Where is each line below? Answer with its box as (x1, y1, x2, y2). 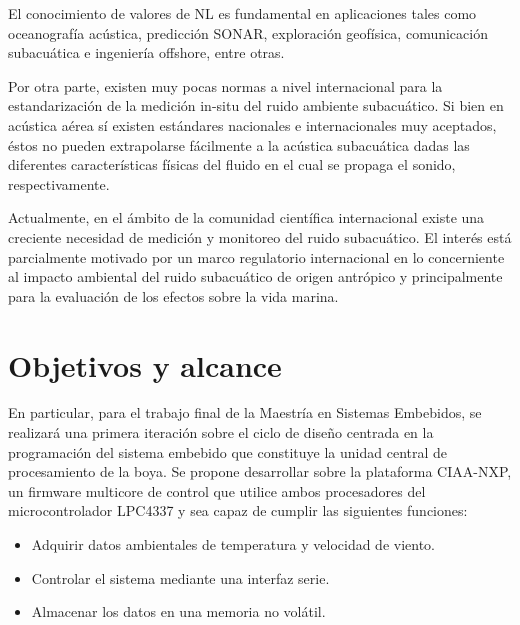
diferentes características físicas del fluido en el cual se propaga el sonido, (8, 154, 456, 175)
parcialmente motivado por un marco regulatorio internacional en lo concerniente (8, 246, 505, 267)
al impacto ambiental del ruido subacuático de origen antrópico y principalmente (8, 266, 503, 287)
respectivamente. (8, 173, 110, 194)
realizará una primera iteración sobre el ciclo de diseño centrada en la (8, 422, 434, 443)
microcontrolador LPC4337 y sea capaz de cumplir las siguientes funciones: (8, 500, 468, 521)
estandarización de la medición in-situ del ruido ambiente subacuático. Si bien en (8, 95, 504, 116)
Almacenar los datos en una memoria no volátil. (31, 601, 326, 622)
